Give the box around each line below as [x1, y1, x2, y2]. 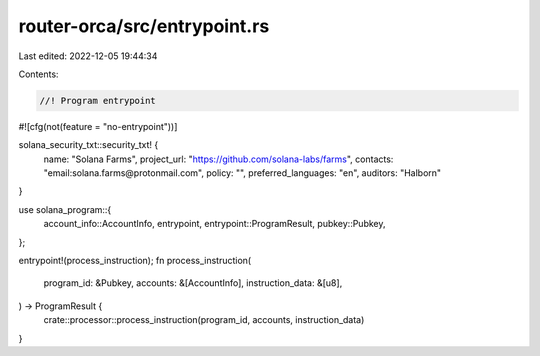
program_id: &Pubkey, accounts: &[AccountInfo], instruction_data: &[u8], [43, 277, 343, 289]
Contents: [18, 68, 59, 80]
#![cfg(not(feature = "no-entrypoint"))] [18, 120, 178, 132]
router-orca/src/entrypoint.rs [18, 15, 270, 37]
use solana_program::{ [18, 203, 112, 215]
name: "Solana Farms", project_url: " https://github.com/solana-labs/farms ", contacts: [43, 153, 394, 165]
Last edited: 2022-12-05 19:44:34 [18, 50, 158, 62]
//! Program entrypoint [39, 95, 157, 106]
